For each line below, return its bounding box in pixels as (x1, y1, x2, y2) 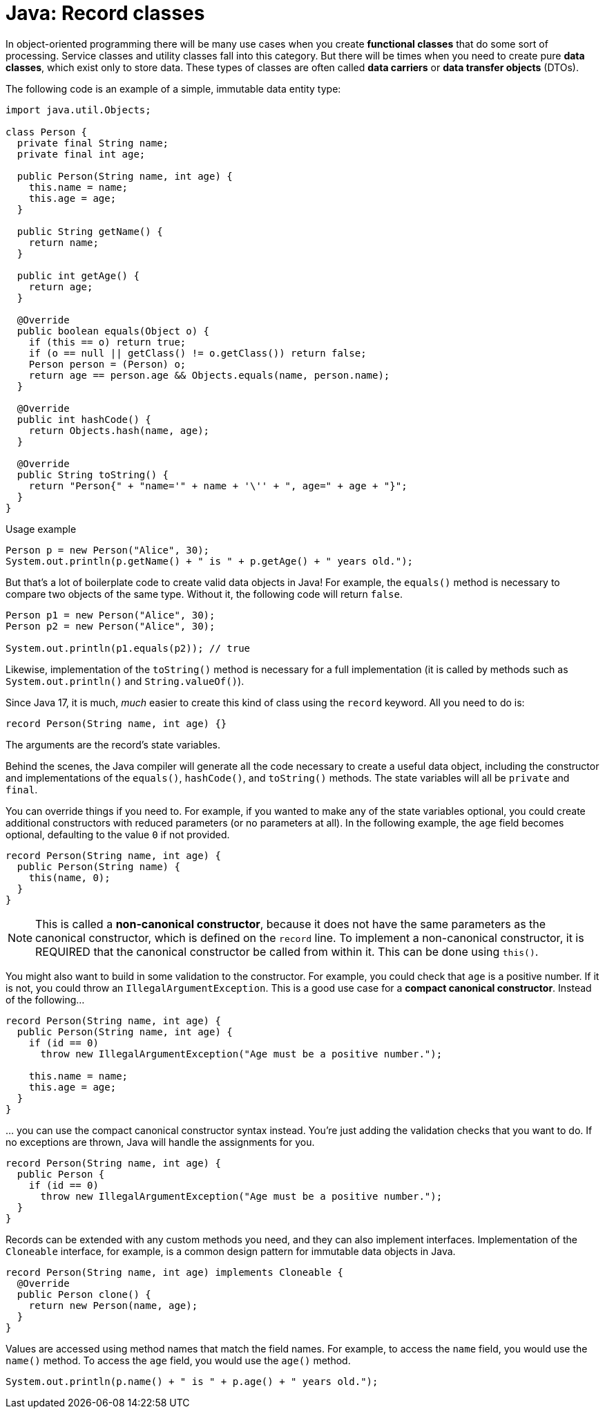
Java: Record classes (6, 1, 205, 25)
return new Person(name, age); (28, 1299, 198, 1311)
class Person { (6, 126, 88, 138)
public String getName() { (17, 225, 163, 237)
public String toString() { (17, 469, 169, 480)
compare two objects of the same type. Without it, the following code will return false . (6, 587, 403, 600)
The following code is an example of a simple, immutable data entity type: (6, 82, 341, 95)
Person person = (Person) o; (28, 358, 186, 370)
